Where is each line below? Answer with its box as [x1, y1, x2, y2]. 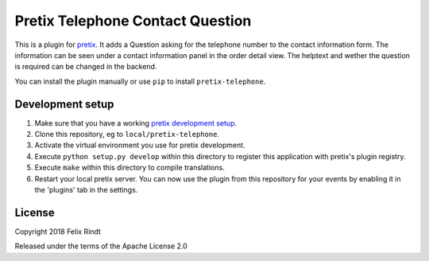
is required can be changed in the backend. [14, 62, 157, 72]
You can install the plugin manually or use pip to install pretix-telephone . [14, 76, 266, 86]
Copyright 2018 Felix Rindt [14, 227, 101, 236]
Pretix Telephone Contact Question [14, 12, 252, 29]
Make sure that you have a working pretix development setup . [34, 118, 238, 127]
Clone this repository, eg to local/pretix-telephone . [34, 130, 220, 139]
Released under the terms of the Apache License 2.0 [14, 241, 188, 251]
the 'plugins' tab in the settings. [34, 185, 138, 194]
